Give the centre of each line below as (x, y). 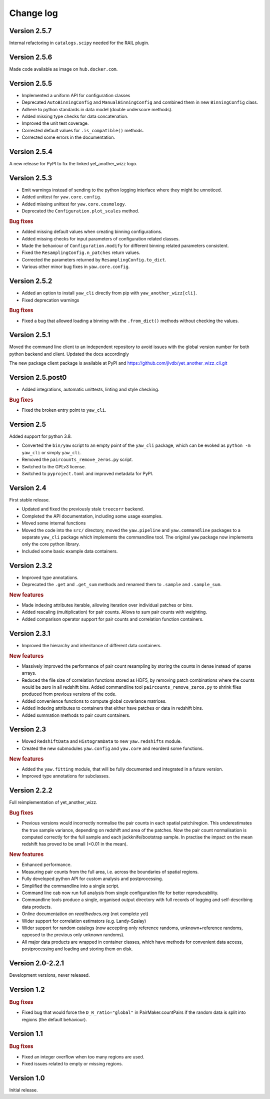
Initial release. (23, 1090)
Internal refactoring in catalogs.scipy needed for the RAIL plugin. (79, 43)
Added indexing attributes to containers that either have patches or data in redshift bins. (112, 708)
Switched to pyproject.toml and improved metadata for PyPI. (87, 474)
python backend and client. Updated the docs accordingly (69, 354)
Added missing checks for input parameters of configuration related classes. (101, 238)
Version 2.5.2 (31, 281)
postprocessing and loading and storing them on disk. (77, 949)
